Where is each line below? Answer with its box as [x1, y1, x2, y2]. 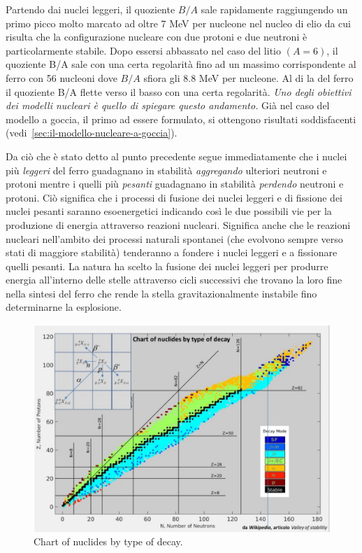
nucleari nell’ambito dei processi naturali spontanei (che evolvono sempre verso [6, 231, 343, 246]
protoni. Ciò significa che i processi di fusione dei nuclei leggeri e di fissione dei [6, 190, 343, 204]
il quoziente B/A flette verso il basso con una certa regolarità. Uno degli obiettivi [6, 84, 352, 99]
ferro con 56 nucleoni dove [6, 70, 117, 85]
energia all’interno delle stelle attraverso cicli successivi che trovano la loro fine [6, 272, 342, 287]
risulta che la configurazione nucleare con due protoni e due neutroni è [6, 29, 307, 44]
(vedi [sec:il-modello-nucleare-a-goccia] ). [6, 125, 178, 140]
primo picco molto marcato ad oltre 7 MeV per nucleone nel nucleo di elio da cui [6, 15, 352, 30]
